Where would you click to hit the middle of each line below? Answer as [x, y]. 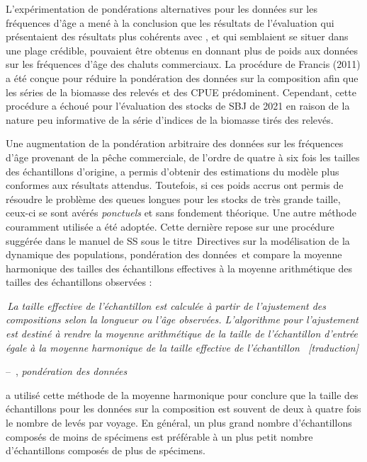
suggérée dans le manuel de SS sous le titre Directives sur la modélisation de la [178, 240]
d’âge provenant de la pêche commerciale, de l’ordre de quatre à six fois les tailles [183, 157]
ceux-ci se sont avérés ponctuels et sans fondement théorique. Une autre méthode [181, 213]
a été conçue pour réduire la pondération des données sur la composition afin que [182, 77]
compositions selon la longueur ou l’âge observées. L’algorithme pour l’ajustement [182, 319]
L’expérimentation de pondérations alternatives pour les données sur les [162, 8]
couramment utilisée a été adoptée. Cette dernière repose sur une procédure [170, 226]
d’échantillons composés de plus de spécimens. [106, 450]
